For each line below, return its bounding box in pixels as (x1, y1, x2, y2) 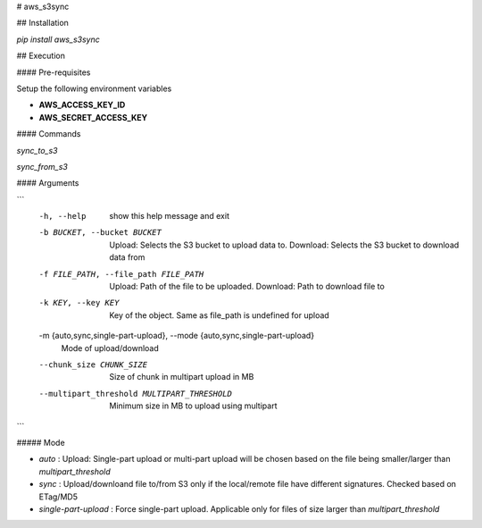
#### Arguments (16, 178, 79, 189)
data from (109, 252, 145, 263)
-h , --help (38, 211, 87, 222)
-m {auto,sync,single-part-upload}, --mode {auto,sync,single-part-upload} (38, 331, 315, 341)
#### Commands (16, 129, 81, 139)
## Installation (16, 18, 69, 29)
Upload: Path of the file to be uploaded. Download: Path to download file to (109, 281, 386, 292)
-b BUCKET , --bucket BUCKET (38, 228, 162, 238)
